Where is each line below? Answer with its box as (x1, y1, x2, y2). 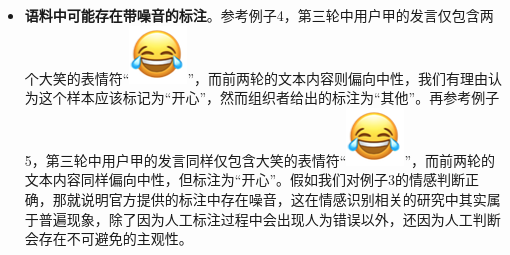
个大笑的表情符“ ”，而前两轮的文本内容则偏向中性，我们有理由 (24, 67, 489, 88)
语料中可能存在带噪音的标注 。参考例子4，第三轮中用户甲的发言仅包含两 (24, 5, 494, 25)
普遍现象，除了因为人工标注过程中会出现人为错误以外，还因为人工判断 (38, 208, 501, 229)
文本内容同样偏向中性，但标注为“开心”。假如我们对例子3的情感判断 (24, 169, 466, 190)
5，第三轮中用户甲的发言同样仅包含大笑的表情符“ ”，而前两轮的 (24, 149, 496, 170)
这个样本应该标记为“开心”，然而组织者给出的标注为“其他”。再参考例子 (38, 87, 500, 108)
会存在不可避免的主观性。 (24, 228, 193, 249)
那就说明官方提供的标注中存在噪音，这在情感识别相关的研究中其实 (52, 188, 487, 209)
